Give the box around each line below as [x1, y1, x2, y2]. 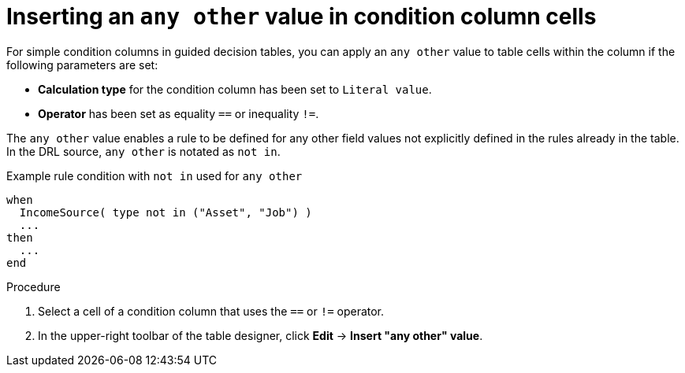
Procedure [6, 279, 61, 294]
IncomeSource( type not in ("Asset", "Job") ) [19, 205, 312, 219]
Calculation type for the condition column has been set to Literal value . [38, 82, 432, 96]
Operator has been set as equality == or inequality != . [38, 106, 319, 120]
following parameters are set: [6, 57, 158, 72]
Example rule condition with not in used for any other [6, 168, 303, 183]
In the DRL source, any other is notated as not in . [6, 144, 281, 158]
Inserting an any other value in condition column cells [6, 3, 597, 30]
